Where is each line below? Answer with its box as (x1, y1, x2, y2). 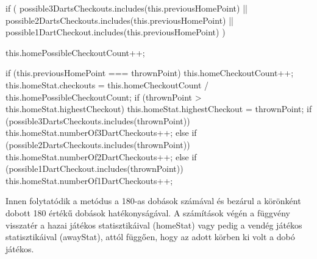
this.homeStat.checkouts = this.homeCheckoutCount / (5, 78, 209, 91)
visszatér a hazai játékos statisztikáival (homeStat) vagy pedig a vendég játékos (5, 218, 302, 231)
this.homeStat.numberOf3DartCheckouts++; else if (5, 126, 197, 139)
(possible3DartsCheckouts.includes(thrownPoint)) (5, 114, 190, 127)
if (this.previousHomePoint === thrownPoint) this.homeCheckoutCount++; (5, 66, 294, 79)
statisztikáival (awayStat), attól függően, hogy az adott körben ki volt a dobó (5, 230, 295, 243)
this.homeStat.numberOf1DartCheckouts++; (5, 174, 173, 186)
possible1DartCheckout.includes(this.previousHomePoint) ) (5, 26, 226, 38)
